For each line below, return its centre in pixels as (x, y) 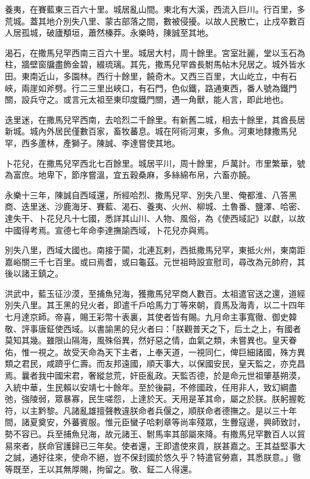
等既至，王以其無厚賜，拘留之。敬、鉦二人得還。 (101, 469)
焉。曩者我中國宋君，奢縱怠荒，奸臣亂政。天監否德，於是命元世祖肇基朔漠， (155, 375)
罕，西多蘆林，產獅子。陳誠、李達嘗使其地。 (92, 142)
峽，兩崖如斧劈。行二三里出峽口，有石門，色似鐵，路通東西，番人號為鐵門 (151, 87)
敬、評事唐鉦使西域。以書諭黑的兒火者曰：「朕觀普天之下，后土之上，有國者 (153, 328)
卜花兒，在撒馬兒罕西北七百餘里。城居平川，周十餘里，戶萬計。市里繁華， (151, 163)
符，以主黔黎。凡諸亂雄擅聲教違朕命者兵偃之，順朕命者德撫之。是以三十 (147, 410)
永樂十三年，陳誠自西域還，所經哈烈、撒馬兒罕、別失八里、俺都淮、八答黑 (151, 194)
